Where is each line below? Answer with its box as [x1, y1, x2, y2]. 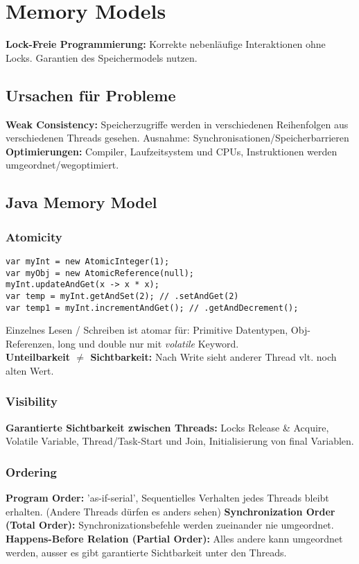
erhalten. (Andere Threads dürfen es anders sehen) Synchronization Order [6, 504, 335, 518]
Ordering [6, 463, 57, 480]
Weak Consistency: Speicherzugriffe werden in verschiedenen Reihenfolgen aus [6, 117, 349, 131]
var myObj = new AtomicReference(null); [6, 268, 195, 278]
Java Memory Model [6, 191, 157, 213]
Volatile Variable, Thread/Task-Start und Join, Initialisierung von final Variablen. [6, 434, 354, 448]
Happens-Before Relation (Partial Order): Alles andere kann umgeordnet [6, 531, 343, 545]
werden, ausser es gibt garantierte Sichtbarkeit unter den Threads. [6, 545, 287, 559]
